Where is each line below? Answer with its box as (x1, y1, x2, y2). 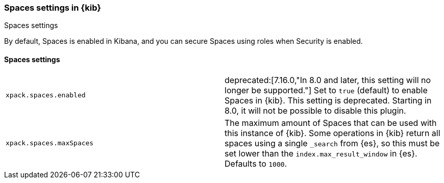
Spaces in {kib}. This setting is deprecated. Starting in (225, 95, 432, 106)
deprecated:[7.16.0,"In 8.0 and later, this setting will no (225, 74, 431, 85)
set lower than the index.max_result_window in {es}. (225, 148, 417, 159)
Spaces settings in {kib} (4, 3, 101, 13)
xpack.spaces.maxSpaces (6, 139, 94, 147)
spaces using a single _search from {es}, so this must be (225, 138, 440, 148)
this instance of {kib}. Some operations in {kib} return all (225, 127, 440, 138)
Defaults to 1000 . (225, 158, 287, 169)
